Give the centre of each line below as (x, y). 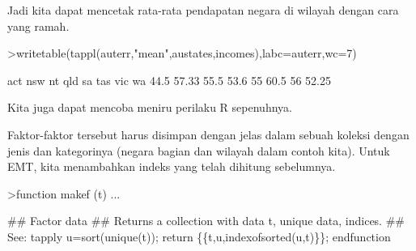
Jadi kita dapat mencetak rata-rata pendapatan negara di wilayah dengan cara (203, 10)
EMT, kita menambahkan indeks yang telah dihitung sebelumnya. (172, 166)
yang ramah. (38, 26)
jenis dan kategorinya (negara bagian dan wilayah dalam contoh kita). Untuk (199, 150)
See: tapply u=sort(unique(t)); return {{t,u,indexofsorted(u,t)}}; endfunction (199, 236)
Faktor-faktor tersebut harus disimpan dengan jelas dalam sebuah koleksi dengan (208, 134)
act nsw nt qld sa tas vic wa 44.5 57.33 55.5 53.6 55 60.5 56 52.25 (169, 80)
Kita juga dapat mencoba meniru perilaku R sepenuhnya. (150, 107)
